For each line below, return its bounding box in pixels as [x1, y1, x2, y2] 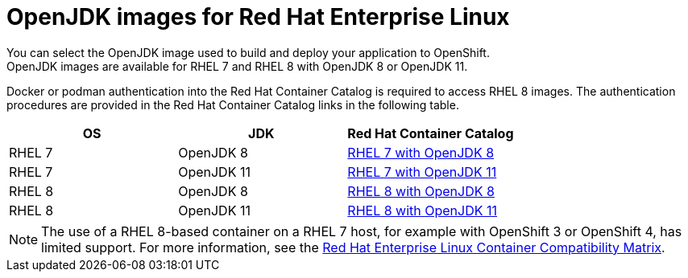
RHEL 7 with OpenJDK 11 [347, 163, 497, 180]
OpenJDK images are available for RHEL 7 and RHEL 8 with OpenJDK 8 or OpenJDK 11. [6, 59, 468, 73]
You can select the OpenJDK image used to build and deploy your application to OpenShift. [6, 45, 490, 59]
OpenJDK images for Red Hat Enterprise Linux [6, 3, 510, 31]
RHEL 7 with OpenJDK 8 [347, 144, 495, 161]
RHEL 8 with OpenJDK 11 [347, 202, 498, 219]
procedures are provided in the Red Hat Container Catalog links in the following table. [6, 97, 459, 112]
